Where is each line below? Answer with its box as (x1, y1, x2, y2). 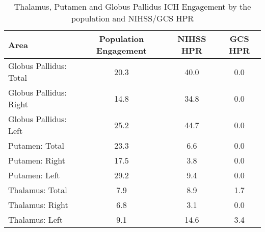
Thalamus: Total (8, 184, 67, 196)
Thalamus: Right (8, 199, 68, 211)
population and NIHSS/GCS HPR (71, 12, 194, 24)
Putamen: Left (8, 169, 60, 181)
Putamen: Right (8, 154, 66, 166)
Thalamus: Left (8, 214, 63, 225)
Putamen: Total (8, 140, 65, 151)
